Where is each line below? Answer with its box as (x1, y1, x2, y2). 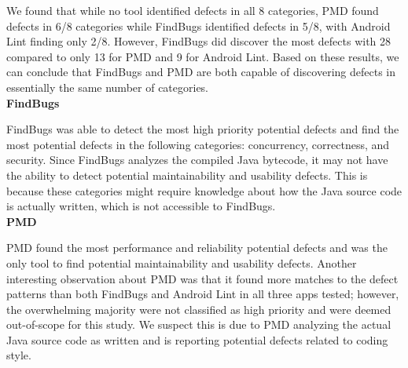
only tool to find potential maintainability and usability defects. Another (6, 254, 357, 271)
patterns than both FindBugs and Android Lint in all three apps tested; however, (6, 286, 399, 302)
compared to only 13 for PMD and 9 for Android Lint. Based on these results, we (6, 48, 399, 64)
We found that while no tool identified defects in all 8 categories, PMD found (6, 2, 379, 18)
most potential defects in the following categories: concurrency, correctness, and (6, 136, 390, 152)
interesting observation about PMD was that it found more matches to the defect (6, 270, 399, 286)
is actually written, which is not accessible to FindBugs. (6, 198, 276, 214)
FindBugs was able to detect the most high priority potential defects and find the (6, 121, 399, 137)
